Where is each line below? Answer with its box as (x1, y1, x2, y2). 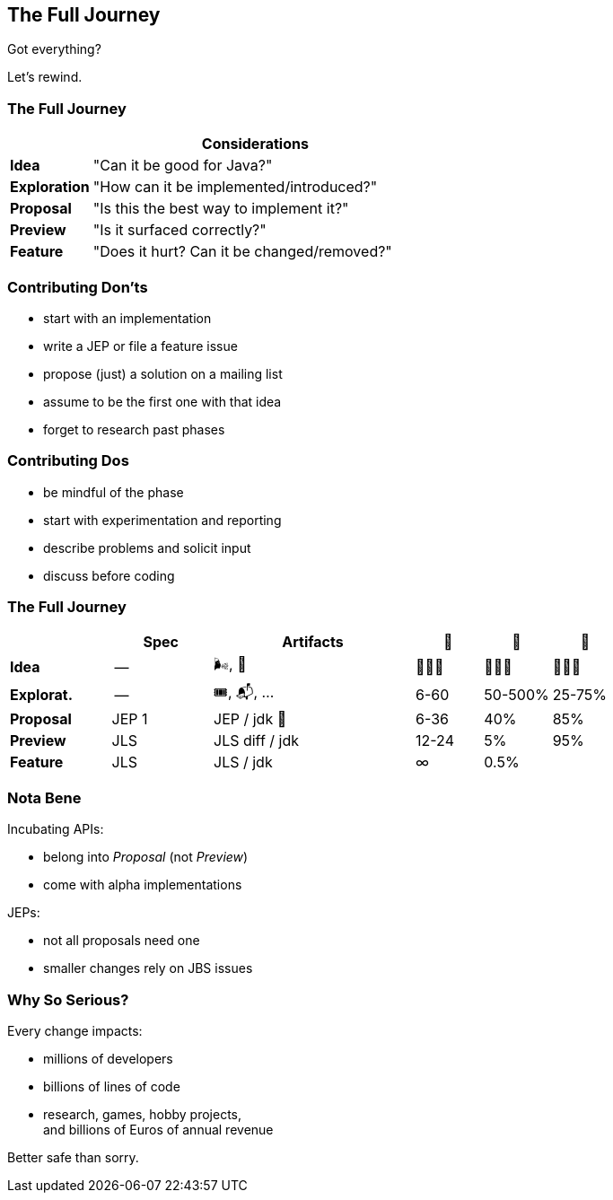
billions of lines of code (43, 1078, 180, 1094)
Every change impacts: (7, 1022, 143, 1038)
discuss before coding (43, 567, 175, 583)
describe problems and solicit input (43, 539, 251, 556)
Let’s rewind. (7, 69, 83, 85)
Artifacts (282, 633, 344, 652)
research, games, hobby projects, (43, 1106, 242, 1122)
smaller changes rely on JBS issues (43, 960, 253, 977)
